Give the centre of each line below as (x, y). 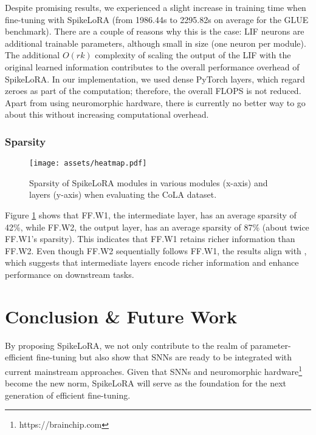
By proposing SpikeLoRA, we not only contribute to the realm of (126, 345)
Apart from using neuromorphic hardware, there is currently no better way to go (155, 102)
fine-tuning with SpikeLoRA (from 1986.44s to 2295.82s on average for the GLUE (157, 19)
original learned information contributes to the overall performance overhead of (152, 66)
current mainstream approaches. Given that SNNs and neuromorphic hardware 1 (154, 370)
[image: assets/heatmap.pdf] (88, 164)
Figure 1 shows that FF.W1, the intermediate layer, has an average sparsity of (151, 215)
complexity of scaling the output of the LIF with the (193, 55)
